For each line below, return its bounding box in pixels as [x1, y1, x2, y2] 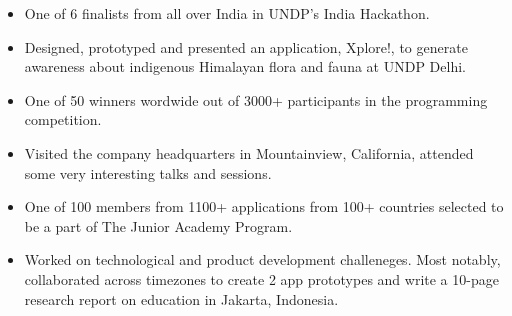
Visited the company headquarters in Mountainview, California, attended [24, 142, 474, 163]
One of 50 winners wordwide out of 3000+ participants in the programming [24, 89, 488, 110]
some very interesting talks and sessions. [24, 162, 272, 183]
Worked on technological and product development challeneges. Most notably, [24, 249, 501, 270]
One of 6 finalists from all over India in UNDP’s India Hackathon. [24, 3, 430, 23]
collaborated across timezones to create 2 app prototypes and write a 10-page [24, 268, 499, 289]
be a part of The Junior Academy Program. [24, 215, 293, 236]
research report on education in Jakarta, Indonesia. [24, 288, 339, 309]
